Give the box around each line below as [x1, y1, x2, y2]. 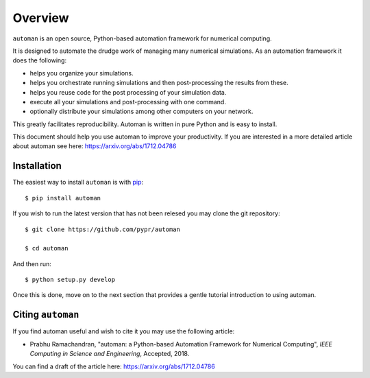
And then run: [12, 259, 51, 268]
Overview [12, 10, 69, 25]
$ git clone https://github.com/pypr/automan [25, 225, 181, 233]
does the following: [12, 56, 67, 64]
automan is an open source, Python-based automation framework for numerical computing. [12, 34, 272, 43]
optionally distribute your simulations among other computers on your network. [29, 107, 254, 116]
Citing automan [12, 309, 79, 320]
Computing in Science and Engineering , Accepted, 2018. [29, 350, 190, 358]
